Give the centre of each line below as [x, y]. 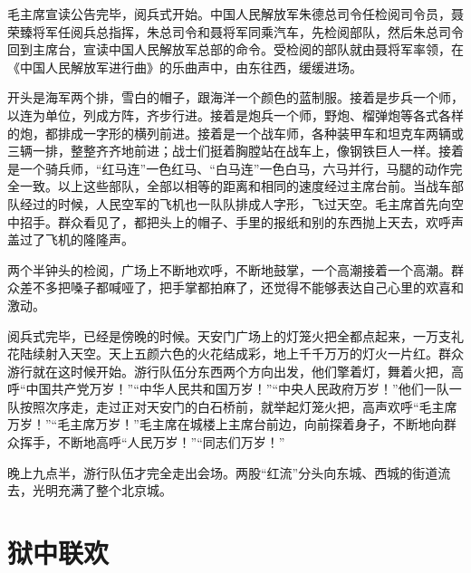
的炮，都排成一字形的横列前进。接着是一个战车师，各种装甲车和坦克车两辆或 [235, 133]
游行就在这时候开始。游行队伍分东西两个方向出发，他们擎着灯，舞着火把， [229, 371]
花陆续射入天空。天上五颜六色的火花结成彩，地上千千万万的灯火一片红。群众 [235, 353]
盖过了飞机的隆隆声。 [71, 239]
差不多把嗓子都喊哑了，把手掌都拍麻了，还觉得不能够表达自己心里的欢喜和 [241, 287]
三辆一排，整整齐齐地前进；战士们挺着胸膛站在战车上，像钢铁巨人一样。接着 [235, 151]
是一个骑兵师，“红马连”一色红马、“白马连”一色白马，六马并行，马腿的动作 [229, 168]
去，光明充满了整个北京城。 [90, 490]
